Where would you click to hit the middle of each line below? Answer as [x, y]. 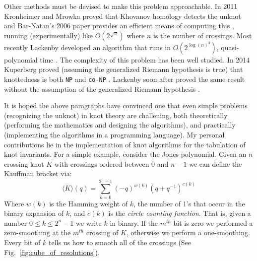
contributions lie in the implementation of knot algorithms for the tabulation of [125, 144]
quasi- [230, 47]
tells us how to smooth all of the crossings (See [120, 242]
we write [89, 223]
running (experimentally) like [49, 35]
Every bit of [22, 242]
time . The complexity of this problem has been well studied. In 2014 [145, 59]
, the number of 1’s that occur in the [189, 203]
